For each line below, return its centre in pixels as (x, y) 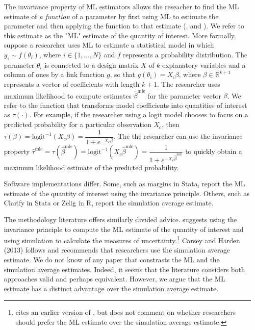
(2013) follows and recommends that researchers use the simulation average (117, 250)
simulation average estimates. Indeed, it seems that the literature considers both (125, 269)
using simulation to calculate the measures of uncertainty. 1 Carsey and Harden (122, 240)
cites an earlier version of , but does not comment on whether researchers (126, 312)
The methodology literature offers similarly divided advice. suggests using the (121, 219)
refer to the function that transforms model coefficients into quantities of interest (126, 105)
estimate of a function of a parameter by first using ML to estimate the (111, 16)
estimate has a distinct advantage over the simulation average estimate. (111, 288)
